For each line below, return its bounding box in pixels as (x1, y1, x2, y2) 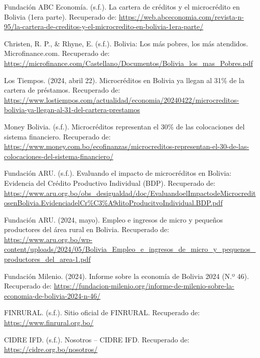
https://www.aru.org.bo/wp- (4, 234, 92, 244)
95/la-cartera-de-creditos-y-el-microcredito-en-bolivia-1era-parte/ (4, 21, 203, 32)
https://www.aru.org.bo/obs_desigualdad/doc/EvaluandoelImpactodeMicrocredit (4, 187, 256, 198)
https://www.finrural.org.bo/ (4, 317, 94, 328)
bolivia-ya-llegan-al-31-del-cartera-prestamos (4, 104, 140, 115)
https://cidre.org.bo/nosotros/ (4, 344, 98, 354)
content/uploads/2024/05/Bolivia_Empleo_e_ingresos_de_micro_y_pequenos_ (4, 244, 256, 254)
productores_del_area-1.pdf (4, 254, 91, 264)
